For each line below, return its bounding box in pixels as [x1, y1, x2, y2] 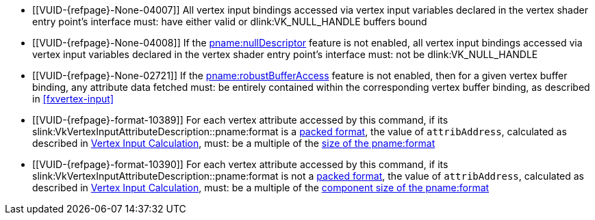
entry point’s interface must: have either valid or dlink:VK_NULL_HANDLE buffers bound [32, 16, 427, 27]
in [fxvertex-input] [32, 93, 114, 105]
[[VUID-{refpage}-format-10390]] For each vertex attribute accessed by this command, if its [32, 159, 448, 170]
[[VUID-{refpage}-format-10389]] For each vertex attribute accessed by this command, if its [32, 114, 448, 126]
